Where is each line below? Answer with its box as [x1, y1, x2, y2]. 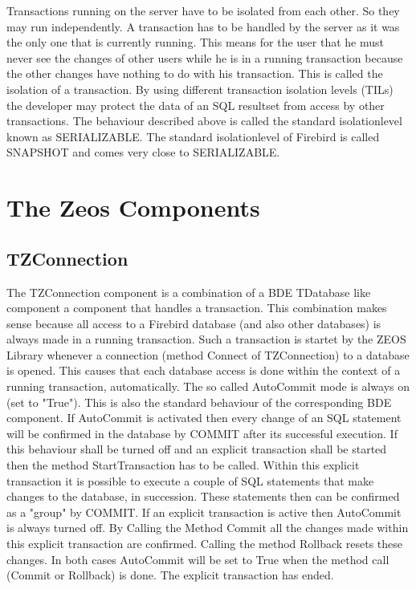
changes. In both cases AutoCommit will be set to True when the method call [6, 550, 389, 567]
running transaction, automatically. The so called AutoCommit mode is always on [6, 378, 410, 395]
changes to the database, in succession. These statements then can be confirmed [6, 488, 400, 505]
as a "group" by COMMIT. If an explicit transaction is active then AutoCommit [6, 503, 402, 520]
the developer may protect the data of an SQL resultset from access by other [6, 96, 385, 113]
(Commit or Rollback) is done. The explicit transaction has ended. [6, 567, 334, 583]
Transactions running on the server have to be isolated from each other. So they [6, 2, 400, 18]
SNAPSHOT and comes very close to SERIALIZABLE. [6, 144, 280, 160]
